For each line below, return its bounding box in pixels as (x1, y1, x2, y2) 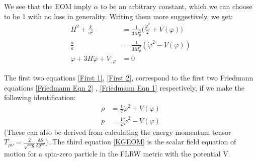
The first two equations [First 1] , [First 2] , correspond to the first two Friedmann (4, 72, 253, 83)
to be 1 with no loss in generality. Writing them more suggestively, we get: (4, 11, 233, 21)
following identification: (4, 92, 76, 103)
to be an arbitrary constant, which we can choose (101, 1, 252, 11)
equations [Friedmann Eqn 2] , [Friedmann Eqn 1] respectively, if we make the (4, 82, 244, 93)
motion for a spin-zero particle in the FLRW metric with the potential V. (4, 148, 230, 159)
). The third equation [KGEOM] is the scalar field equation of (45, 136, 236, 147)
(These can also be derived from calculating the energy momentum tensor (4, 126, 231, 137)
